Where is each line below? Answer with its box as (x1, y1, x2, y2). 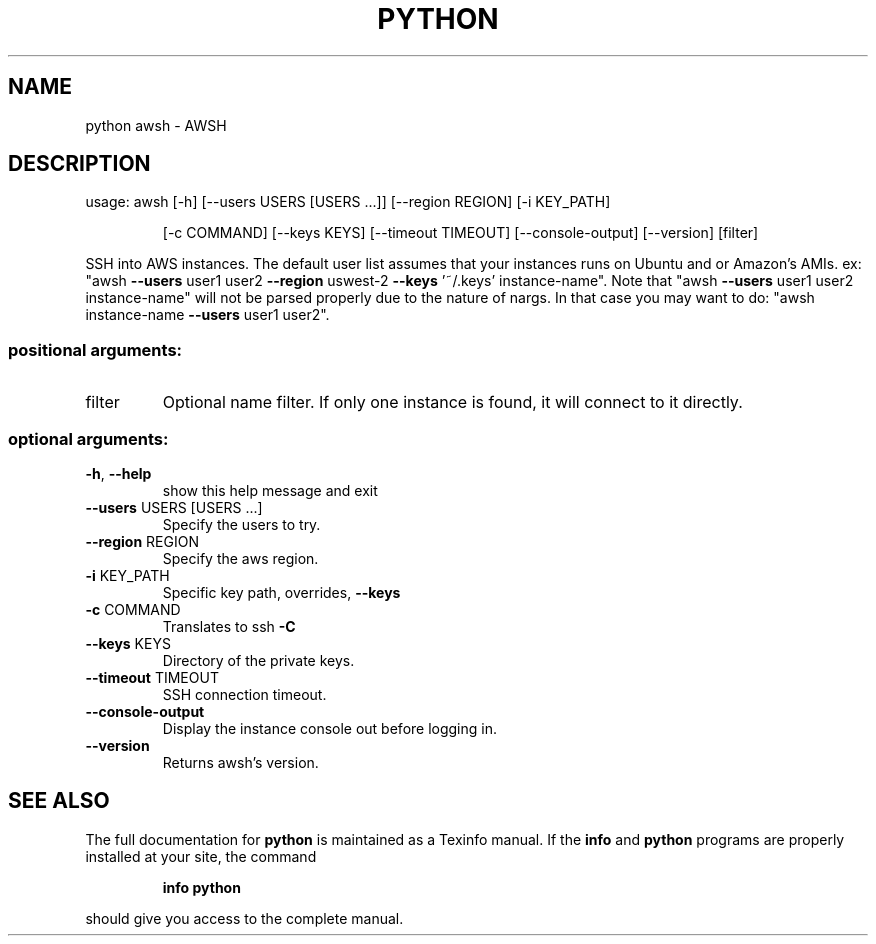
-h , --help (85, 464, 152, 482)
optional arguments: (8, 428, 169, 449)
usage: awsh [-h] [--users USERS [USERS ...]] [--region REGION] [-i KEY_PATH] (85, 193, 611, 211)
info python (162, 878, 241, 896)
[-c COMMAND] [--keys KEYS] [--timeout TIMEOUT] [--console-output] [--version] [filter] (162, 224, 759, 242)
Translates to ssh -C (162, 617, 296, 635)
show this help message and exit (162, 481, 378, 499)
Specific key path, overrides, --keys (162, 583, 401, 601)
